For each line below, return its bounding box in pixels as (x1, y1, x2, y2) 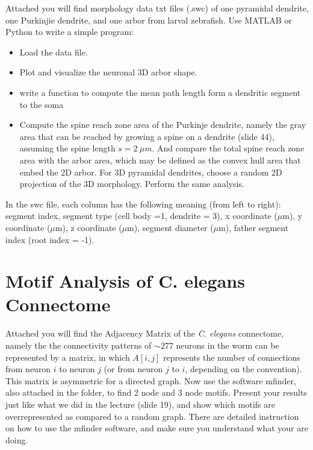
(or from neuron (104, 363, 163, 375)
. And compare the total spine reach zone (152, 142, 305, 154)
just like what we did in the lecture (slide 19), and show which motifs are (5, 398, 275, 410)
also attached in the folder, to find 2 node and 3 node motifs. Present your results (5, 386, 307, 399)
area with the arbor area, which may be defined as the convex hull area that (19, 153, 301, 166)
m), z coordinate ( (55, 221, 122, 233)
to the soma (19, 98, 64, 110)
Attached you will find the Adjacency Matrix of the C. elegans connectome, (5, 327, 284, 340)
